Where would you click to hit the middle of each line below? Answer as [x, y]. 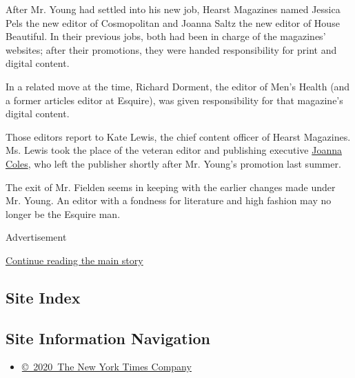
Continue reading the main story [74, 260]
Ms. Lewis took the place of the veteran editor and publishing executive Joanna [174, 150]
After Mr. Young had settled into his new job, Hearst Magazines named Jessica [173, 9]
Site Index [43, 297]
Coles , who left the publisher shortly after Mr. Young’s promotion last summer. [173, 163]
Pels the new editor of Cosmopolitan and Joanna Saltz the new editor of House [173, 22]
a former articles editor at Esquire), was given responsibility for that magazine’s [174, 100]
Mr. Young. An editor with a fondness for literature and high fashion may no [169, 200]
